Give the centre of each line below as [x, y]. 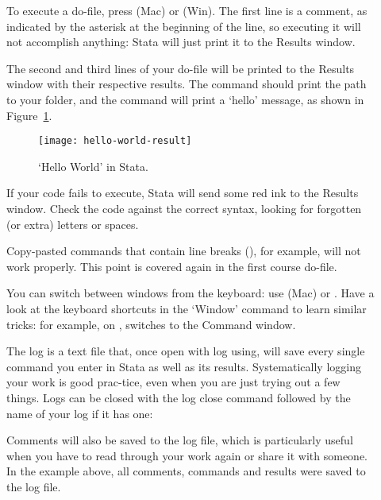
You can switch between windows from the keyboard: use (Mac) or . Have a [190, 293]
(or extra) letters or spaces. [73, 224]
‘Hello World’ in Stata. [93, 166]
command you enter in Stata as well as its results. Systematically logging [184, 366]
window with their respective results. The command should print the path [187, 84]
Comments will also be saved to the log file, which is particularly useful [180, 440]
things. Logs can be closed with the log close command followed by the [179, 397]
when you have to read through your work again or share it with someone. [187, 455]
